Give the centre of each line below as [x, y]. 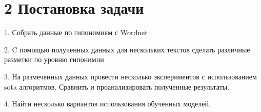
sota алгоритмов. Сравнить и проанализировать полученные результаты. [117, 86]
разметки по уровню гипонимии [54, 59]
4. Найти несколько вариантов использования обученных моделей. [107, 104]
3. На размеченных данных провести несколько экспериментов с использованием [130, 76]
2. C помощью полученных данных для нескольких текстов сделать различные [127, 49]
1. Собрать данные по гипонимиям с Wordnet [76, 32]
